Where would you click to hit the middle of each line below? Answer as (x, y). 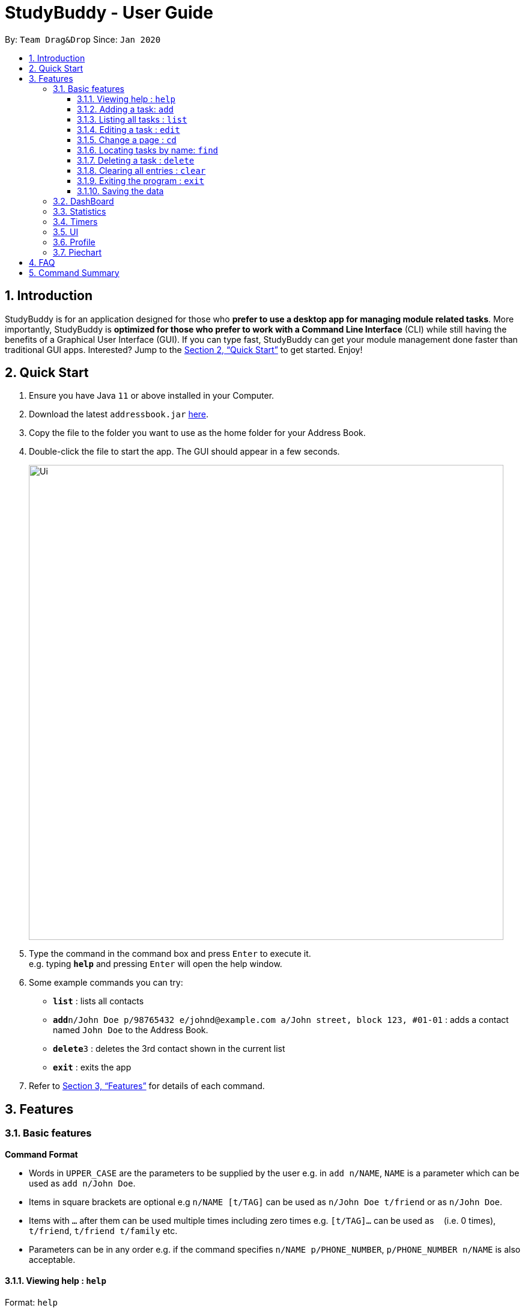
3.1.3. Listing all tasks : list (132, 119)
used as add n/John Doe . (82, 1183)
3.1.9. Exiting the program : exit (141, 180)
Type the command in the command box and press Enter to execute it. (170, 954)
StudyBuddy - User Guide (109, 13)
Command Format (41, 1154)
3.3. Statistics (80, 211)
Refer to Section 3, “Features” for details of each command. (147, 1086)
